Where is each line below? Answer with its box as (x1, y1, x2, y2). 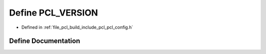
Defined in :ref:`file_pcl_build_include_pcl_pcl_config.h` (21, 24, 133, 30)
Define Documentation (9, 37, 80, 45)
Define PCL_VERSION (9, 7, 98, 18)
